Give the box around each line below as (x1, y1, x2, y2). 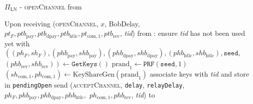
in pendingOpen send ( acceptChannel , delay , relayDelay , (4, 80, 185, 90)
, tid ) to (131, 89, 155, 100)
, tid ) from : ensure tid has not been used (120, 28, 246, 38)
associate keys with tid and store (149, 69, 250, 79)
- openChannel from (19, 1, 82, 11)
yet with (4, 38, 30, 48)
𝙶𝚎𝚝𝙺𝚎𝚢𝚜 (71, 61, 98, 68)
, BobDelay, (104, 18, 140, 28)
